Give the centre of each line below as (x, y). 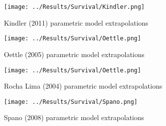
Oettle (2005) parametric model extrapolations (74, 54)
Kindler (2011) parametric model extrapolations (76, 22)
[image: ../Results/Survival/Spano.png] (71, 102)
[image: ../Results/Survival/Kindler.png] (74, 7)
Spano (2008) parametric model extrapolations (74, 117)
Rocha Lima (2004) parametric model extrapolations (83, 86)
